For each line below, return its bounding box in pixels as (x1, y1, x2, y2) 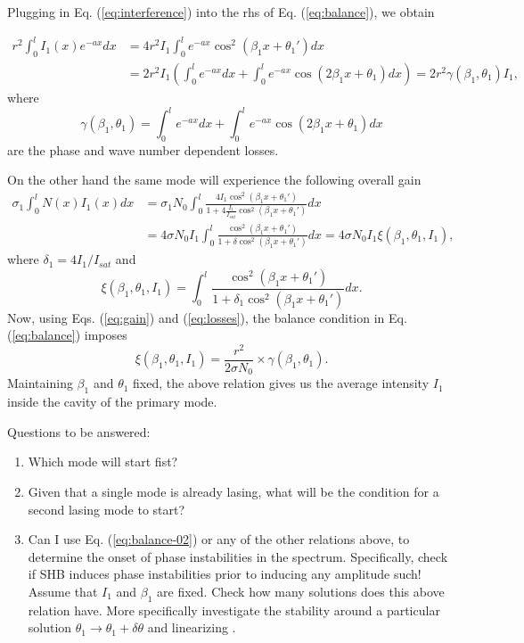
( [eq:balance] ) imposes (7, 326, 127, 344)
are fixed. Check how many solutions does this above (157, 581, 445, 600)
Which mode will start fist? (28, 452, 178, 471)
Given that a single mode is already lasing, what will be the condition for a (28, 482, 439, 500)
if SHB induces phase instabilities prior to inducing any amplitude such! (28, 565, 422, 583)
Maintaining (7, 374, 73, 392)
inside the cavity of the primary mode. (7, 392, 217, 411)
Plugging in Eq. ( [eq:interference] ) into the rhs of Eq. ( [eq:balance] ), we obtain (7, 3, 435, 21)
